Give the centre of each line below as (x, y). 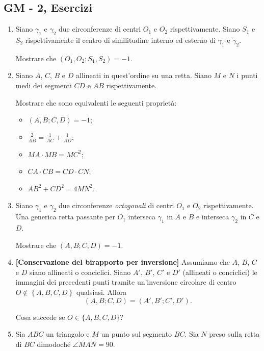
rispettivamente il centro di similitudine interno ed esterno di (121, 40)
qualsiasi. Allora (101, 292)
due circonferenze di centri (100, 29)
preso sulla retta (234, 334)
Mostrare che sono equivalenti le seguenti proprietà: (96, 102)
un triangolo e (68, 334)
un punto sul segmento (137, 334)
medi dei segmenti (44, 85)
